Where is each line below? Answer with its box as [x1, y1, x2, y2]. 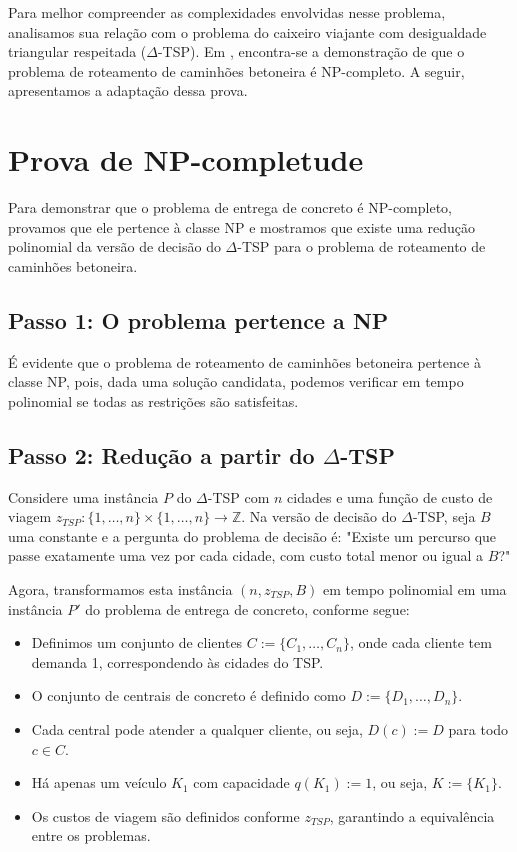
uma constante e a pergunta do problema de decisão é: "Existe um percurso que [8, 525, 497, 546]
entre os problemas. [31, 825, 151, 846]
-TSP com [207, 486, 270, 507]
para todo [448, 719, 509, 739]
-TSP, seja [412, 506, 476, 527]
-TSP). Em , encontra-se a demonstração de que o [157, 41, 465, 62]
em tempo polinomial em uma [323, 579, 507, 600]
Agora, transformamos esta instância [8, 579, 233, 600]
